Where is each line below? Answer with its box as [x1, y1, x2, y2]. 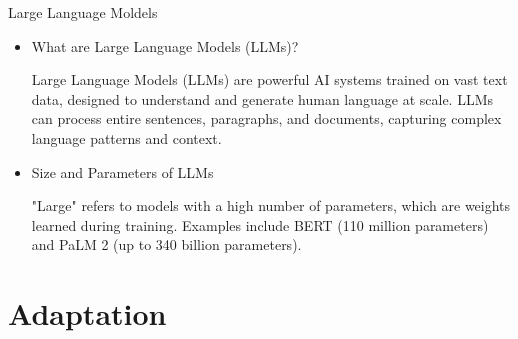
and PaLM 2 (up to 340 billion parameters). [31, 234, 302, 255]
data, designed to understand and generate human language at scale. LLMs [31, 88, 494, 109]
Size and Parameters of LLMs [31, 161, 214, 182]
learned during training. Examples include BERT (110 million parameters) [31, 214, 489, 235]
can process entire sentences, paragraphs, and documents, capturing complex [31, 108, 502, 129]
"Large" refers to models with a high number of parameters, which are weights [31, 195, 511, 216]
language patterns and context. [31, 127, 222, 148]
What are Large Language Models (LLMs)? [31, 35, 299, 56]
